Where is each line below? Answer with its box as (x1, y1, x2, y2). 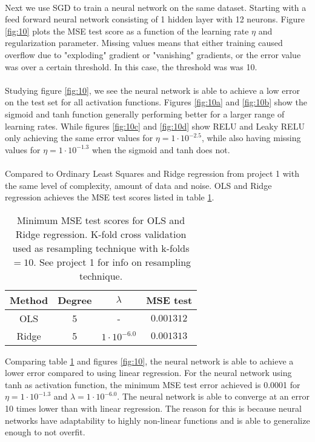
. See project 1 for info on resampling (33, 254, 191, 269)
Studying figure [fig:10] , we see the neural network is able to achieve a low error (5, 84, 300, 96)
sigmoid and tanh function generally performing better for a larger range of (5, 107, 285, 120)
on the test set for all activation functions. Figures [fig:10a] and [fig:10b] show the (5, 96, 307, 108)
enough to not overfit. (5, 426, 85, 438)
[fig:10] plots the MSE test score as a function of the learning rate (5, 24, 249, 37)
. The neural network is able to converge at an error (117, 390, 310, 403)
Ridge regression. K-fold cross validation (15, 226, 187, 241)
